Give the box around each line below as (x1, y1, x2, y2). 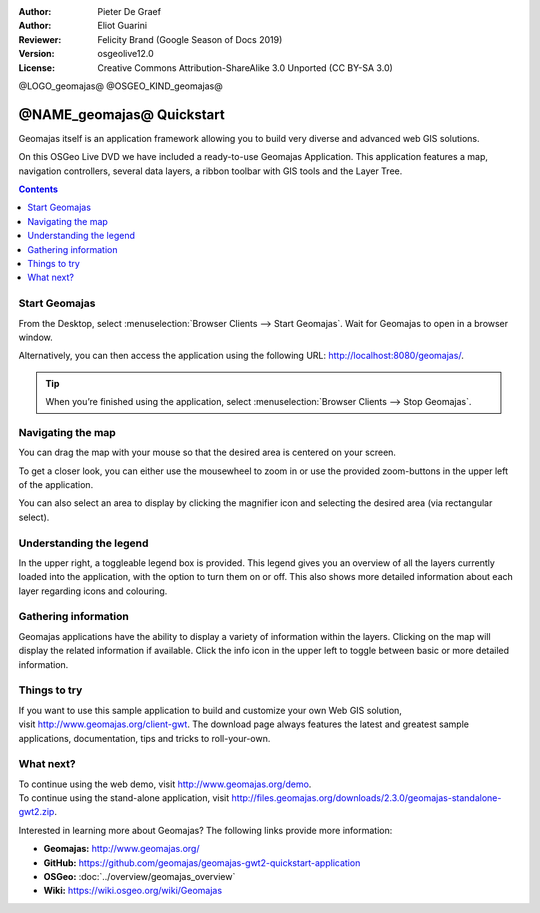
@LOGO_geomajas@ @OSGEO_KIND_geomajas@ (18, 80, 224, 92)
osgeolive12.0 (97, 48, 154, 60)
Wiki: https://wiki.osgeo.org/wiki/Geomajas (43, 885, 223, 897)
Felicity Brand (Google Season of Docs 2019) (97, 33, 283, 45)
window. (18, 331, 54, 343)
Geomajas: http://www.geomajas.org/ (43, 843, 200, 855)
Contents (18, 183, 59, 195)
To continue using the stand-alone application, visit (18, 792, 230, 804)
